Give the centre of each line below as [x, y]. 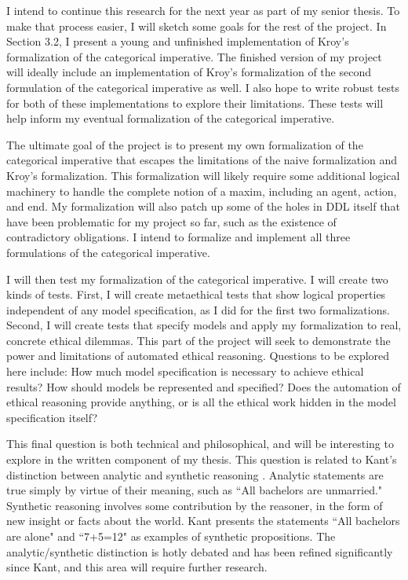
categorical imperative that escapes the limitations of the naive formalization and [202, 160]
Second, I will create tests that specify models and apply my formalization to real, [204, 325]
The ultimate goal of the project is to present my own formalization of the [185, 144]
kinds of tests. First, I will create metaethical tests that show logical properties [196, 294]
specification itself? [52, 417]
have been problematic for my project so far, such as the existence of [171, 221]
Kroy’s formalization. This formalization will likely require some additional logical [203, 175]
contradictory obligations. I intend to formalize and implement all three [178, 237]
